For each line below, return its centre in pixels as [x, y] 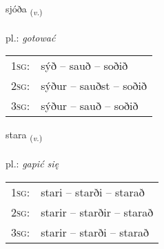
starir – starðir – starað [97, 212]
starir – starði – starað [95, 232]
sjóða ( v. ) [24, 9]
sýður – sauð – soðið [90, 106]
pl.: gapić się [32, 164]
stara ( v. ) [24, 136]
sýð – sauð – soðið [84, 66]
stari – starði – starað [93, 192]
